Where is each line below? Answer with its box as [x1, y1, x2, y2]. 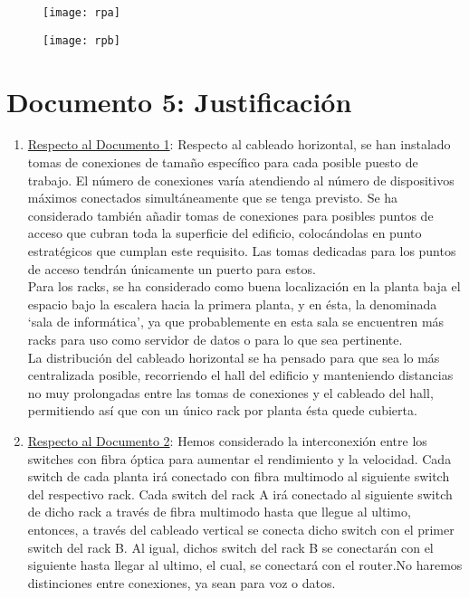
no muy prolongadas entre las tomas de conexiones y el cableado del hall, [27, 383, 434, 402]
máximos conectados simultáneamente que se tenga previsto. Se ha [27, 188, 398, 207]
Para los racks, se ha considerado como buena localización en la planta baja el [27, 277, 461, 296]
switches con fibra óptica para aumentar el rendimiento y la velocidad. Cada [27, 449, 452, 468]
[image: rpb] [43, 33, 120, 47]
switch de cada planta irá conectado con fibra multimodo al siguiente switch [27, 467, 450, 486]
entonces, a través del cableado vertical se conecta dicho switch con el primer [27, 519, 455, 538]
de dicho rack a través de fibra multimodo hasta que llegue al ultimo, [27, 502, 411, 521]
